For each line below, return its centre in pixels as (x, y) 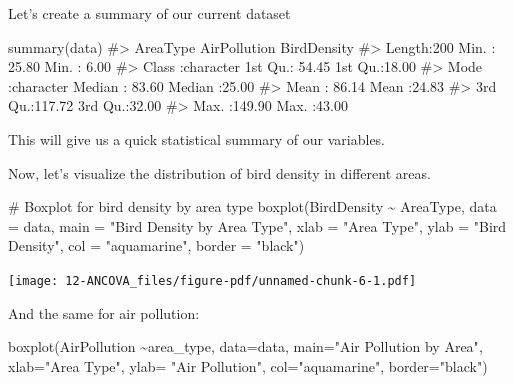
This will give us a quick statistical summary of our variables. (197, 138)
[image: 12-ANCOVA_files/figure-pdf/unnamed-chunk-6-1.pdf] (212, 280)
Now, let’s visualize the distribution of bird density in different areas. (219, 172)
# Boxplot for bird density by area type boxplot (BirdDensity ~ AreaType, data (252, 206)
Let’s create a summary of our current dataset (149, 13)
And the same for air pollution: (104, 312)
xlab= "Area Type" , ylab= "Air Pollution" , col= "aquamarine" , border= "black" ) (248, 365)
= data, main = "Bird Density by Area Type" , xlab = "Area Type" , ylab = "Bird (257, 225)
